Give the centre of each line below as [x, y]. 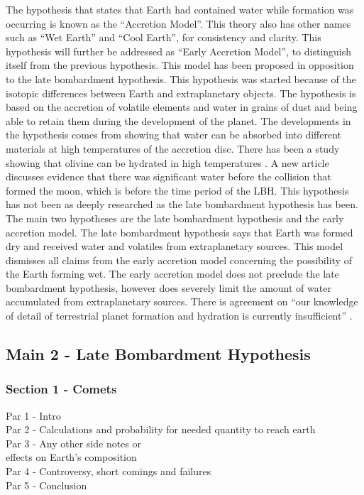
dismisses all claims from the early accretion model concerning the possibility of [179, 260]
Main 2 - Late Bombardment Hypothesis [158, 354]
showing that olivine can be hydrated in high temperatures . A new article [167, 162]
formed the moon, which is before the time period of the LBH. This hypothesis [177, 190]
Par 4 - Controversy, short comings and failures [109, 471]
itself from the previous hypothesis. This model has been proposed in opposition [180, 65]
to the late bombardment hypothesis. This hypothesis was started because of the [181, 78]
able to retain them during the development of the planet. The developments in [178, 120]
